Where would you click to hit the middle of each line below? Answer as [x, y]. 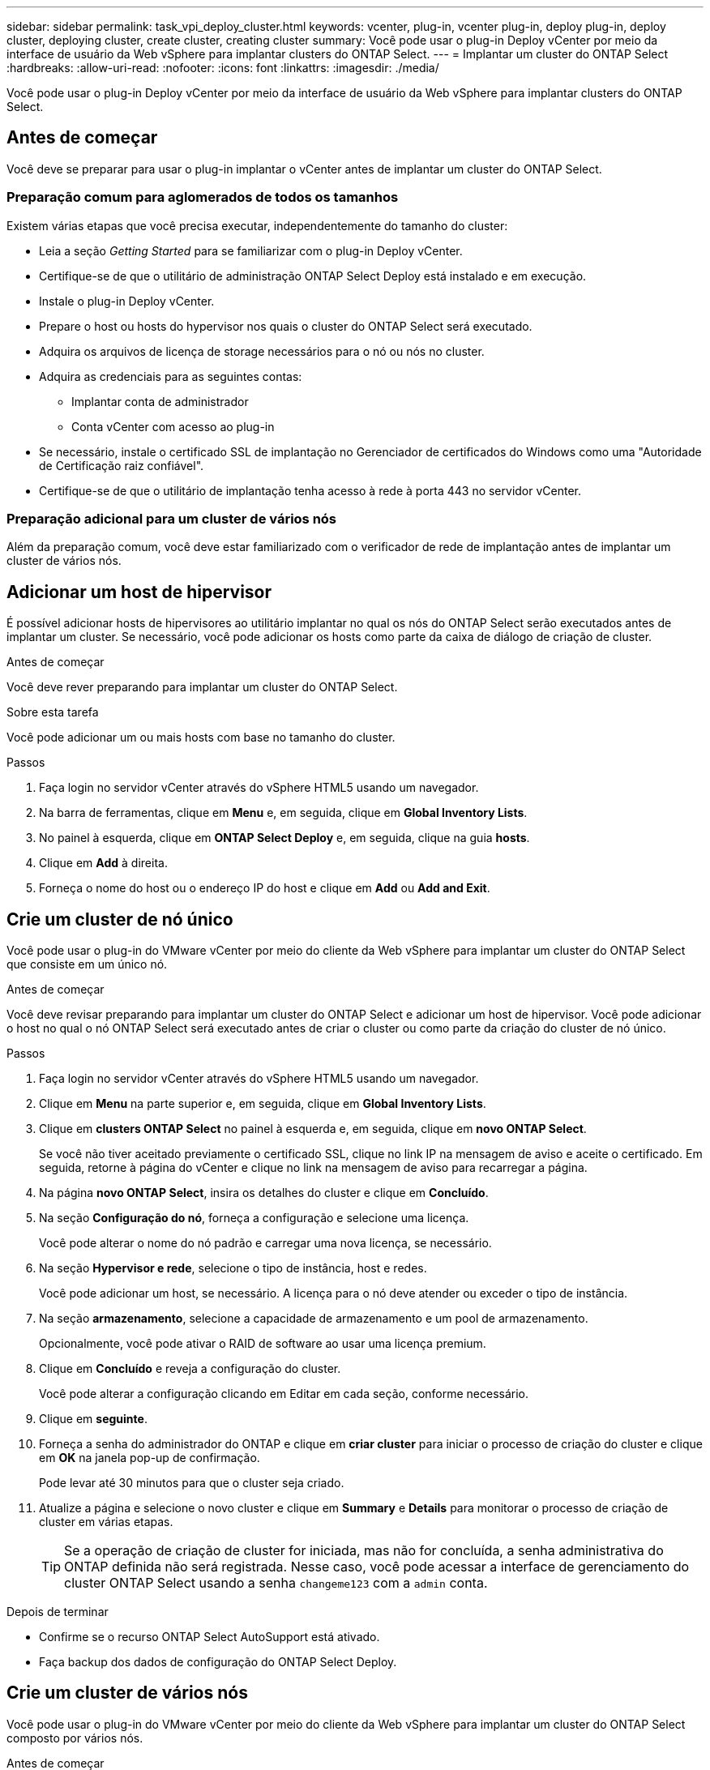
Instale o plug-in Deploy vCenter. [127, 301]
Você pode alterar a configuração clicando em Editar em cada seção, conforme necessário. [284, 1394]
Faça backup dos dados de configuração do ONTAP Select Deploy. [218, 1662]
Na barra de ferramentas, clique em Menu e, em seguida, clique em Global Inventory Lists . [283, 813]
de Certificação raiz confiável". [122, 465]
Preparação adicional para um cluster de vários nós [172, 518]
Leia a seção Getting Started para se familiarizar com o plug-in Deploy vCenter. [251, 250]
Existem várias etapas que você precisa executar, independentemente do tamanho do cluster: [257, 225]
